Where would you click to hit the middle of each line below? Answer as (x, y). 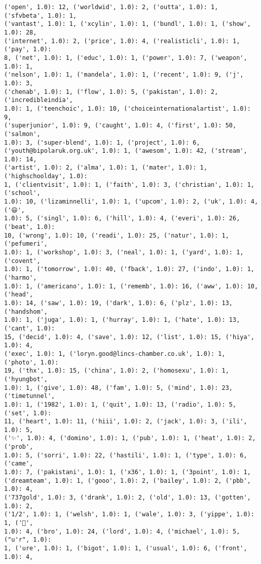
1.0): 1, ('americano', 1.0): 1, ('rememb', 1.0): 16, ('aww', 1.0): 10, (131, 286)
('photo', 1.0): (31, 362)
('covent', (22, 261)
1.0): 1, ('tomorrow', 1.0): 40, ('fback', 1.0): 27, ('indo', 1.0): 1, (129, 269)
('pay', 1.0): (28, 49)
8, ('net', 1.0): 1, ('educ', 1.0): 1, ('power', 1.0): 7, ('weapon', (126, 58)
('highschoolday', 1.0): (46, 176)
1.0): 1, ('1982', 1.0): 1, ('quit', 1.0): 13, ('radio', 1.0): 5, (120, 404)
